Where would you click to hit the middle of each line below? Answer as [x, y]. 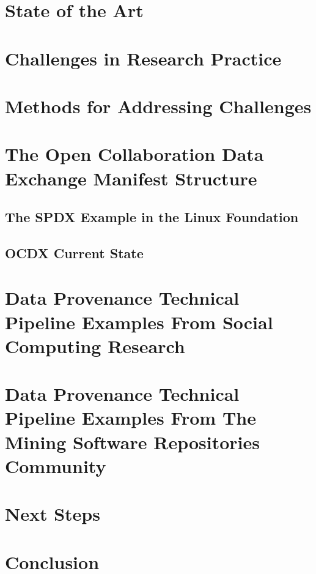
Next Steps [53, 514]
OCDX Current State [74, 252]
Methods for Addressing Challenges [158, 106]
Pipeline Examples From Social [139, 322]
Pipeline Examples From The [130, 418]
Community [56, 465]
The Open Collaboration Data [134, 154]
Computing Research [95, 345]
